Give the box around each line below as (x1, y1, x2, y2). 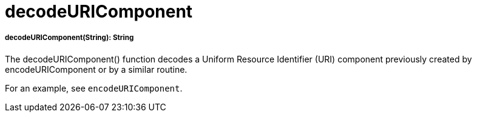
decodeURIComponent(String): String (5, 33, 134, 42)
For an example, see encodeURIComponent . (5, 82, 183, 93)
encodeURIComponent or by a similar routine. (5, 64, 188, 75)
